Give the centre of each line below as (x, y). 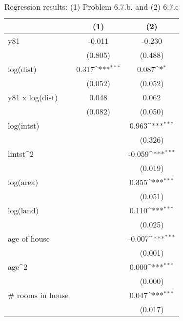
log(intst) (24, 125)
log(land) (23, 210)
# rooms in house (38, 295)
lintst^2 (21, 154)
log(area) (23, 182)
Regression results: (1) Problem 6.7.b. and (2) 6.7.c (91, 7)
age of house (29, 238)
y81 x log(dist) (33, 97)
